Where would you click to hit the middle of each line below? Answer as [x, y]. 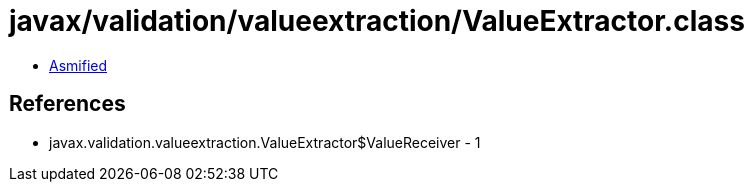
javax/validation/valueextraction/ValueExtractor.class [377, 21]
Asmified [78, 65]
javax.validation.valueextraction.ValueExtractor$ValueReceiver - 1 [265, 142]
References [67, 104]
